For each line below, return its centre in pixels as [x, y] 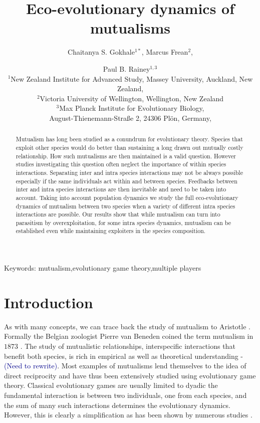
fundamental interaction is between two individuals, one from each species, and [125, 395]
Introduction [49, 302]
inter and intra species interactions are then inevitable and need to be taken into [121, 189]
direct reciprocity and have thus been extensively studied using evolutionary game [130, 375]
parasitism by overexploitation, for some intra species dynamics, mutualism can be [123, 222]
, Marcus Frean [165, 52]
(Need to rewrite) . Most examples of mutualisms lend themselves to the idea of [125, 366]
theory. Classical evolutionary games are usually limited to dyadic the [111, 385]
